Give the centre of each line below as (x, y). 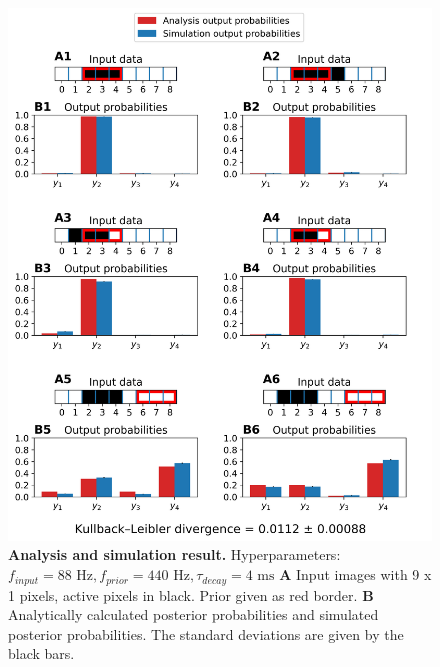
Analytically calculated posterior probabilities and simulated (193, 614)
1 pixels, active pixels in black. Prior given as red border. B (191, 594)
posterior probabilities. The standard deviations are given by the (206, 633)
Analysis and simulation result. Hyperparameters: (174, 554)
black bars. (41, 653)
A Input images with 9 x (355, 574)
